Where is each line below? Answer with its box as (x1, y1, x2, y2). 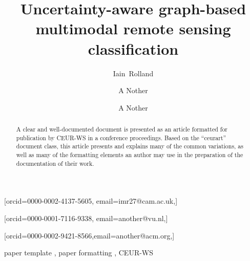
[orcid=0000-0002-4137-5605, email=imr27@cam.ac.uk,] (4, 195, 178, 206)
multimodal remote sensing (35, 18, 231, 39)
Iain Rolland (113, 68, 154, 78)
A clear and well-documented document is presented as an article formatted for (16, 125, 228, 134)
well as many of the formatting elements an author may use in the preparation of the (16, 150, 243, 159)
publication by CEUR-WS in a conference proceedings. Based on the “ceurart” (16, 133, 226, 142)
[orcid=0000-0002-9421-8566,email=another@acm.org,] (4, 230, 175, 241)
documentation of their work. (16, 159, 94, 167)
